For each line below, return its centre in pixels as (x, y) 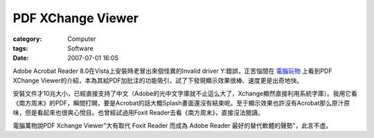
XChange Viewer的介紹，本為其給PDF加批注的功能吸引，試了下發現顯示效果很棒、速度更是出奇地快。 (158, 80)
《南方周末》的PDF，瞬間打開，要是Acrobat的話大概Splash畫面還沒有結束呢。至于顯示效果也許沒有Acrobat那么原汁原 (181, 103)
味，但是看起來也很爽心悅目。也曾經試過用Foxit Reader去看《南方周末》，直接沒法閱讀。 (139, 113)
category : (27, 39)
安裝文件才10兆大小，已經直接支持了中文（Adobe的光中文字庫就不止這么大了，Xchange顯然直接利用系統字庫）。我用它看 (185, 93)
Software (80, 48)
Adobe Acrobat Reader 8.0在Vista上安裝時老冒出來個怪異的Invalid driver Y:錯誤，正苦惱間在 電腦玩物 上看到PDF (172, 71)
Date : (21, 58)
